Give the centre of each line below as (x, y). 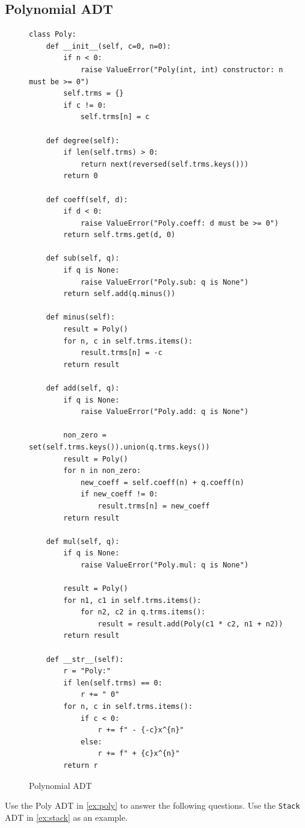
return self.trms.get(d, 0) (119, 235)
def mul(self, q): (83, 541)
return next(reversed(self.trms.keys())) (165, 164)
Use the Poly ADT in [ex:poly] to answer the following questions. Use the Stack (152, 805)
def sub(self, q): (83, 258)
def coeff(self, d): (87, 199)
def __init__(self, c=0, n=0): (109, 46)
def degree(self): (83, 141)
